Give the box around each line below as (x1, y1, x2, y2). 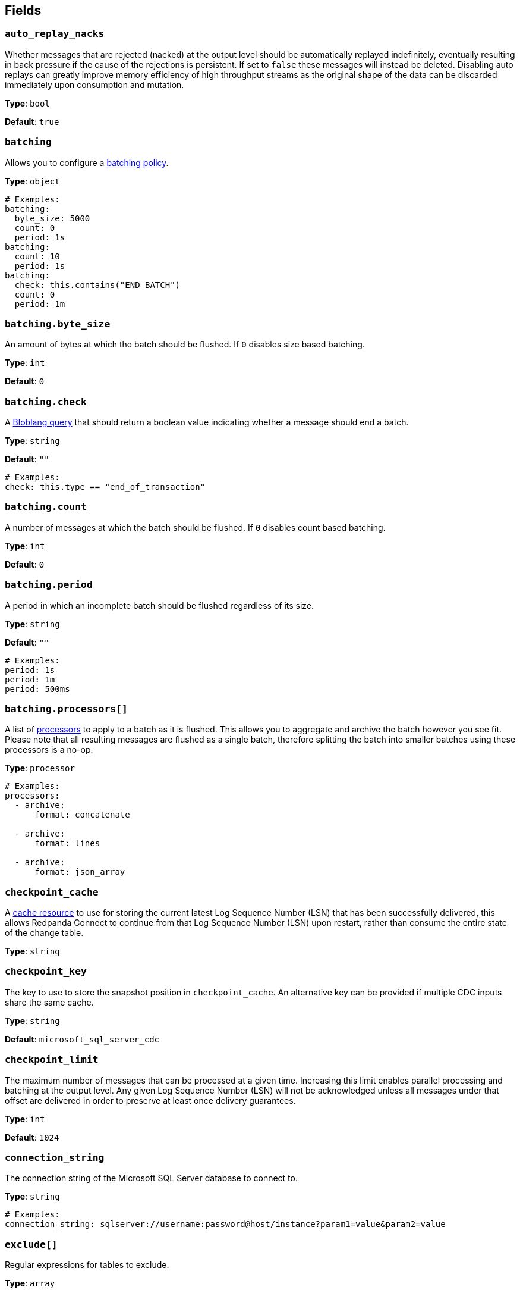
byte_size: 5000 (14, 213, 90, 223)
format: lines (34, 838, 100, 849)
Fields (5, 3, 42, 18)
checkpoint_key (5, 966, 87, 978)
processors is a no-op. (5, 744, 93, 755)
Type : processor (5, 763, 75, 774)
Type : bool (5, 98, 50, 108)
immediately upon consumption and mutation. (5, 79, 184, 90)
